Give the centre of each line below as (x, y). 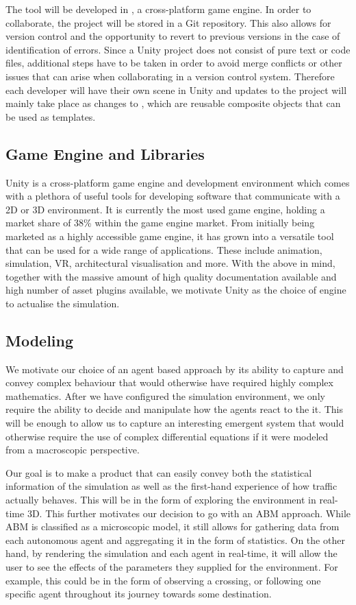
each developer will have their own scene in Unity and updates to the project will (176, 90)
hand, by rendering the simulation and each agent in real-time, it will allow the (171, 553)
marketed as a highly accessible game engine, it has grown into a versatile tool (170, 236)
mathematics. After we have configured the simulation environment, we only (165, 395)
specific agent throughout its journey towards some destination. (139, 594)
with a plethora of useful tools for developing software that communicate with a (173, 196)
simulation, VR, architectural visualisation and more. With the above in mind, (170, 263)
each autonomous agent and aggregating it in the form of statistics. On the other (175, 539)
